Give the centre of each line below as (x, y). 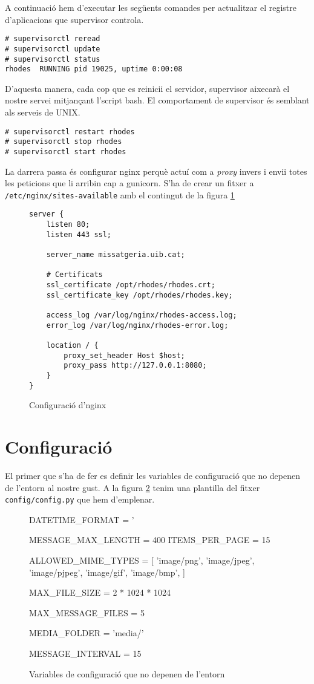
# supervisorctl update (53, 49)
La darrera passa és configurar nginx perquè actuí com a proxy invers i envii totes (156, 171)
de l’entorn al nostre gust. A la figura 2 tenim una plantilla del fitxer (132, 487)
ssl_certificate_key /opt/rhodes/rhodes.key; (139, 295)
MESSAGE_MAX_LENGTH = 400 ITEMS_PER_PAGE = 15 (150, 540)
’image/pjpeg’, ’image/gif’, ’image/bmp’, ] (107, 572)
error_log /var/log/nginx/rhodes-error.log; (137, 325)
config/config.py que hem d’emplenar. (80, 499)
